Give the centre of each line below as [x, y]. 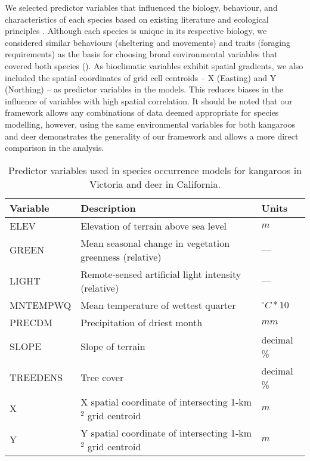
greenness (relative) [121, 256]
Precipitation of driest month [142, 322]
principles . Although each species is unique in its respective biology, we [136, 31]
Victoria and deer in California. [155, 184]
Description [108, 208]
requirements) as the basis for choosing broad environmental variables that [141, 54]
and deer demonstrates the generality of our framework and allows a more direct [152, 136]
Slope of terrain [113, 346]
